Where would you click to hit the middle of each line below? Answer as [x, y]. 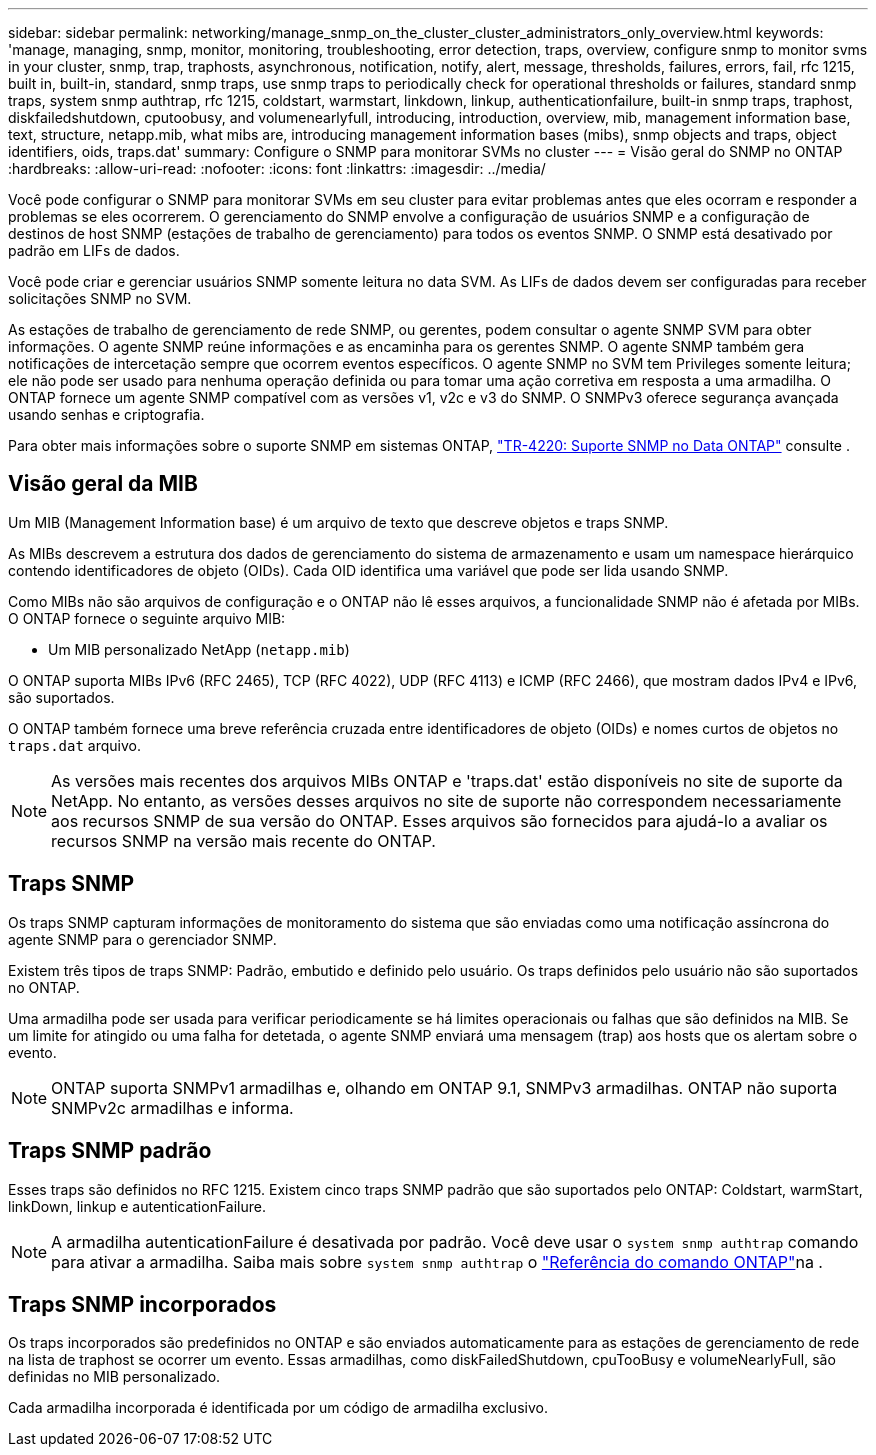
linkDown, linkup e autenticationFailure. [137, 1206]
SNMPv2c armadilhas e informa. [172, 1107]
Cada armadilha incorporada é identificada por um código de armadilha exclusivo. [278, 1408]
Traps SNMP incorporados [142, 1304]
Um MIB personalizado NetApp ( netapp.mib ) [199, 649]
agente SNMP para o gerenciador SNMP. [142, 939]
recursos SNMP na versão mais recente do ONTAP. [243, 840]
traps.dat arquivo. [74, 745]
